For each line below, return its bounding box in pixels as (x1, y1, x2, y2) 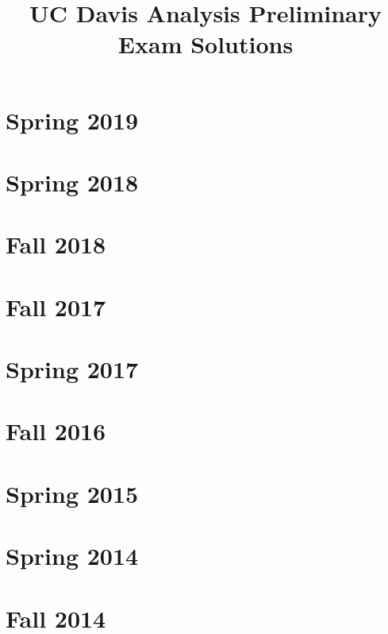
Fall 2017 (6, 290, 106, 323)
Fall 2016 (6, 415, 106, 447)
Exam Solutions (117, 28, 294, 60)
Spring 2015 (6, 477, 139, 509)
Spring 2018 (6, 165, 139, 198)
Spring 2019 (6, 103, 139, 136)
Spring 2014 (6, 539, 139, 572)
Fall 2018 (6, 228, 106, 261)
